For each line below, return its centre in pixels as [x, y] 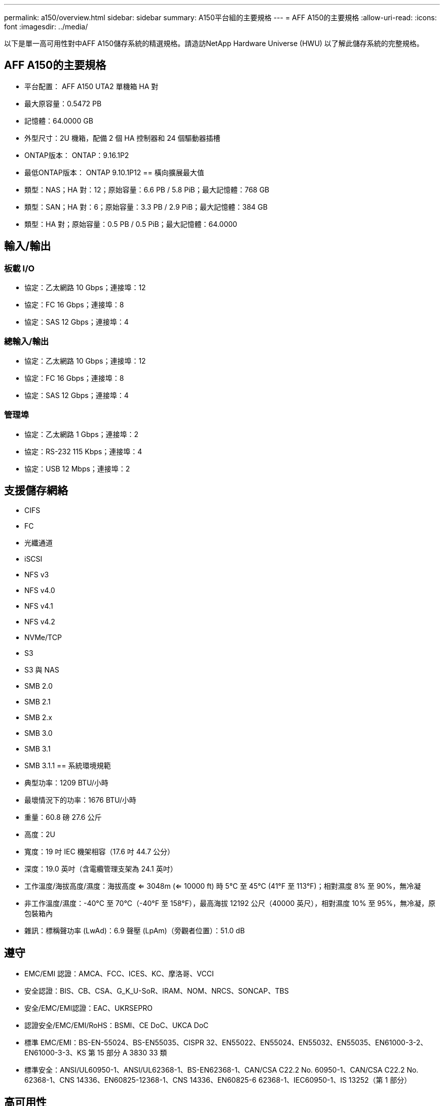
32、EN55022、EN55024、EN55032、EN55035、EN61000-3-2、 [317, 1043]
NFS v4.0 [40, 590]
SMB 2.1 [38, 702]
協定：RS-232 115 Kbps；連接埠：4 [83, 451]
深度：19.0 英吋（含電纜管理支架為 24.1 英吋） [101, 869]
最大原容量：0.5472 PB [63, 103]
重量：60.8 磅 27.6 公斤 [63, 817]
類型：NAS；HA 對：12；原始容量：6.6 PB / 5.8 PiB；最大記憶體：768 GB [147, 189]
